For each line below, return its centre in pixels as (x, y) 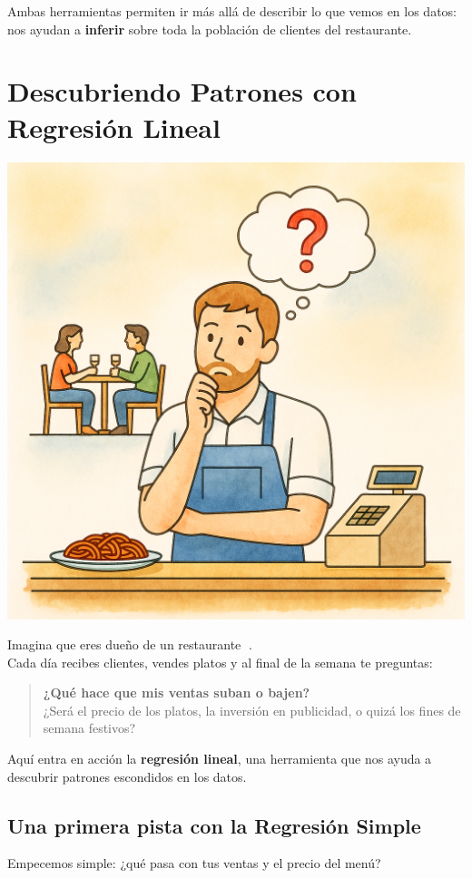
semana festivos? (89, 728)
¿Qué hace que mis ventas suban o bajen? (177, 693)
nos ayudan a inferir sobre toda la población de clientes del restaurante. (210, 29)
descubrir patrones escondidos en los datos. (127, 776)
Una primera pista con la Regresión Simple (214, 825)
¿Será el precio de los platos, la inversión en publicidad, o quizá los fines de (252, 710)
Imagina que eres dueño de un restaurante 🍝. (130, 644)
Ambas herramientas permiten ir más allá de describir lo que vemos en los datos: (232, 11)
